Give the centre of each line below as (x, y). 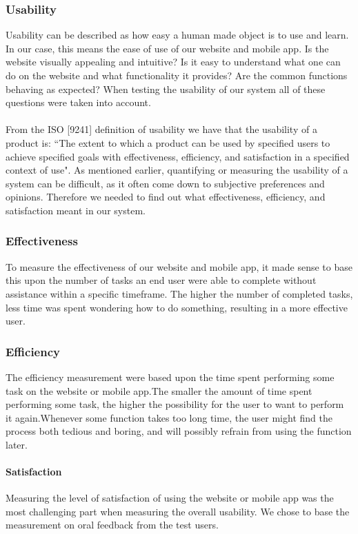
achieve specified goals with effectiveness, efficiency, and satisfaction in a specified (178, 156)
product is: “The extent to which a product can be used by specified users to (168, 142)
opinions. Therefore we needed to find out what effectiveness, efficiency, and (166, 197)
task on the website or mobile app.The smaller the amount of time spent (159, 390)
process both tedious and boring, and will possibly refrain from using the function (179, 431)
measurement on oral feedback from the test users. (112, 525)
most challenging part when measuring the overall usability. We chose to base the (178, 511)
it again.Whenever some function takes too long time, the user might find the (169, 417)
